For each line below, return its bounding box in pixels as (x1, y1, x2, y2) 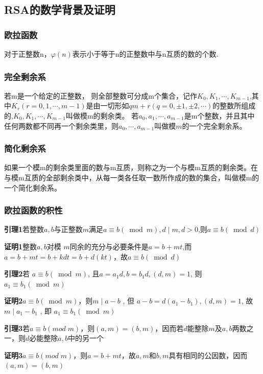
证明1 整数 (4, 241, 37, 251)
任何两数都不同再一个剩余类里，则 (4, 120, 118, 131)
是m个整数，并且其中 (184, 110, 255, 121)
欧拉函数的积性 (4, 204, 63, 217)
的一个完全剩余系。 (182, 120, 247, 131)
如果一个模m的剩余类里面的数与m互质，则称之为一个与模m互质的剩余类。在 (4, 162, 258, 173)
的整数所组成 (212, 100, 256, 111)
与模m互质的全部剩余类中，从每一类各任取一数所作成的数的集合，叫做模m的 (4, 172, 259, 182)
